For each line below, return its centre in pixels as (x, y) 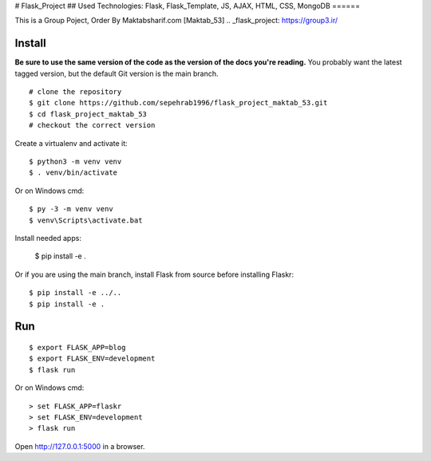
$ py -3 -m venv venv (71, 209)
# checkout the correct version (92, 125)
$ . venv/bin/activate (73, 173)
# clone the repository (75, 92)
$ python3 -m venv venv (75, 162)
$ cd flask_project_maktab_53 (88, 114)
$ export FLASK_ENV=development (92, 359)
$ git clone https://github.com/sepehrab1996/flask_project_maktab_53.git (178, 103)
